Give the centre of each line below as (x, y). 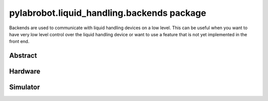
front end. (19, 42)
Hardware (25, 72)
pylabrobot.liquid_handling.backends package (108, 13)
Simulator (25, 87)
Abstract (23, 56)
